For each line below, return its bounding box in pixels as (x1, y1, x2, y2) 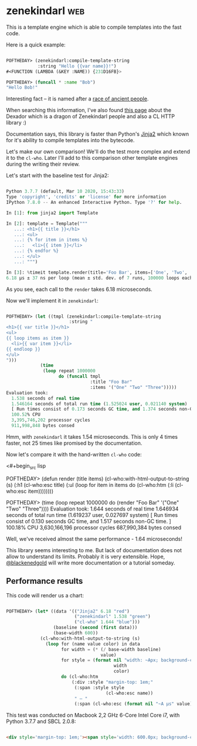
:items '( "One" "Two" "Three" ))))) (90, 384, 177, 390)
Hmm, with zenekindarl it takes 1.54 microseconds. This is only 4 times (6, 433, 178, 440)
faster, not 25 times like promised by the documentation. (6, 439, 142, 446)
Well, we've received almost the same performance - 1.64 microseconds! (6, 535, 183, 542)
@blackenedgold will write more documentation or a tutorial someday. (6, 559, 175, 566)
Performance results (6, 576, 83, 586)
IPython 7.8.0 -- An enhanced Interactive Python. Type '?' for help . (6, 200, 182, 206)
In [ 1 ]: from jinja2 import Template (6, 210, 98, 216)
